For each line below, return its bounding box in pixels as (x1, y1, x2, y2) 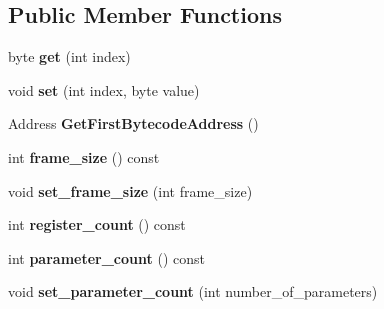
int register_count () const (8, 214, 186, 235)
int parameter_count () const (8, 247, 205, 268)
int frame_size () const (8, 146, 160, 167)
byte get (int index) (8, 46, 131, 67)
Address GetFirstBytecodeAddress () (8, 113, 259, 134)
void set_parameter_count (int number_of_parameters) (8, 281, 378, 302)
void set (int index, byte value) (8, 79, 200, 100)
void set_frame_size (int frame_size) (8, 180, 253, 201)
